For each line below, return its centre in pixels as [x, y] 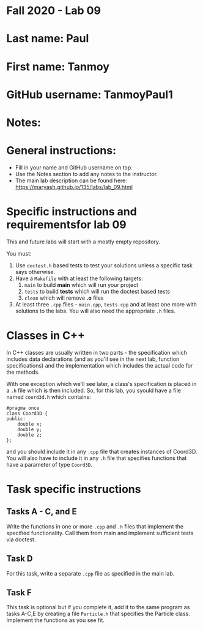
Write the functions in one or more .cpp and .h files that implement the [95, 526]
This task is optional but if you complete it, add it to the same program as [98, 607]
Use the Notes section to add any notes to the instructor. [86, 174]
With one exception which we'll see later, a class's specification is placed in [102, 384]
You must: [19, 253]
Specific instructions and [72, 212]
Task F [19, 592]
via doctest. [21, 539]
